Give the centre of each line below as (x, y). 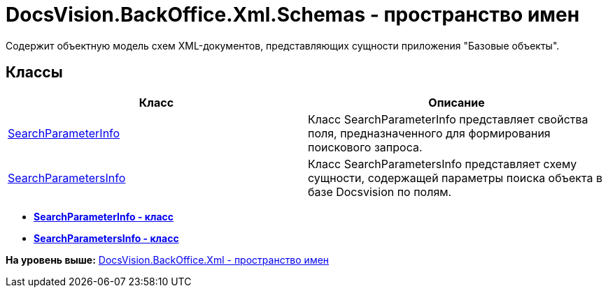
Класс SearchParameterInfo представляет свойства (448, 119)
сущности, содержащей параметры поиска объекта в (455, 178)
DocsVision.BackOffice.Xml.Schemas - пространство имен (293, 15)
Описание (457, 102)
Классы (34, 73)
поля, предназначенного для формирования (429, 133)
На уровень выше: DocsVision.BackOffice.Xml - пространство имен (168, 260)
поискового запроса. (365, 147)
